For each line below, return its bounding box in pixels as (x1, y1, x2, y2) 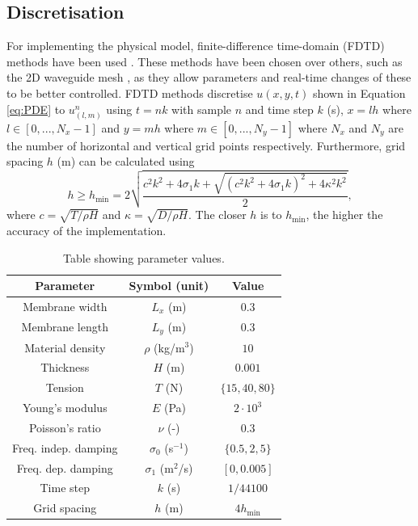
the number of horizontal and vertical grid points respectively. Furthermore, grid (6, 137, 406, 154)
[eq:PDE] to (6, 100, 65, 117)
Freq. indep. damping (12, 439, 118, 456)
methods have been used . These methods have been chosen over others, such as (6, 53, 403, 69)
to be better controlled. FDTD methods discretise (6, 84, 253, 101)
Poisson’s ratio (28, 419, 101, 436)
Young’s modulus (22, 399, 108, 416)
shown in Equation (312, 84, 406, 101)
